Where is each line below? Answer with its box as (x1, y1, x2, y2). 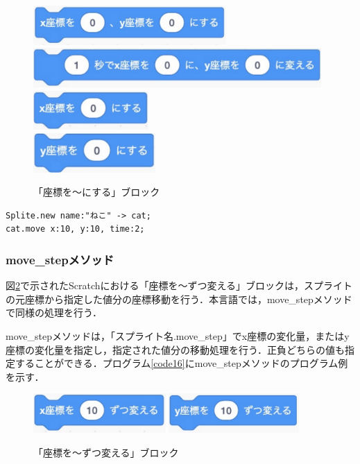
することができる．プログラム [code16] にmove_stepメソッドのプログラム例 (15, 356, 348, 370)
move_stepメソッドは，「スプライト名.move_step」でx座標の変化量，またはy (6, 328, 350, 343)
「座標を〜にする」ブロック (33, 184, 160, 199)
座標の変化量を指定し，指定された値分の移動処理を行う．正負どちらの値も (6, 342, 345, 356)
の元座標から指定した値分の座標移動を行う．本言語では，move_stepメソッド (6, 291, 352, 306)
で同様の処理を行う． (6, 305, 102, 320)
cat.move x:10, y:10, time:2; (6, 224, 145, 234)
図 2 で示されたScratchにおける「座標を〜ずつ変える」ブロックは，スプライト (6, 278, 353, 293)
